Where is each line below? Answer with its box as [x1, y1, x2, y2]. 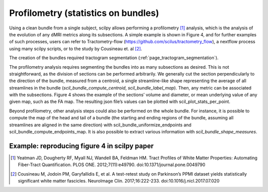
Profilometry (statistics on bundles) [9, 7, 159, 18]
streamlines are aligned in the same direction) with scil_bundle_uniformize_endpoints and [9, 122, 192, 128]
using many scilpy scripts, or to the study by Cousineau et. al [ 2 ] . [9, 45, 142, 52]
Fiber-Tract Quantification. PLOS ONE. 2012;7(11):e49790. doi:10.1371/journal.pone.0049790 [18, 162, 205, 168]
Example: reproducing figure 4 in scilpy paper [9, 142, 154, 150]
